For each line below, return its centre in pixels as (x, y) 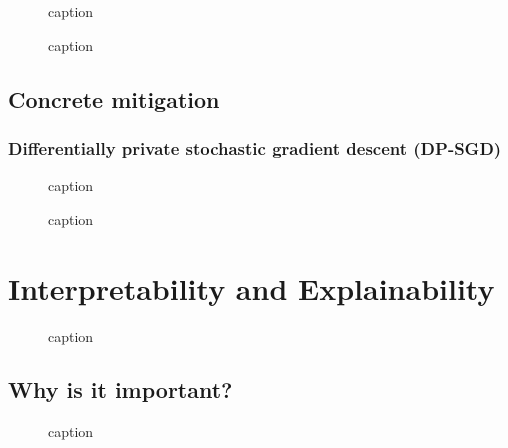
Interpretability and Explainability (251, 287)
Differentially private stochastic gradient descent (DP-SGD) (255, 147)
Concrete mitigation (114, 98)
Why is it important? (120, 389)
